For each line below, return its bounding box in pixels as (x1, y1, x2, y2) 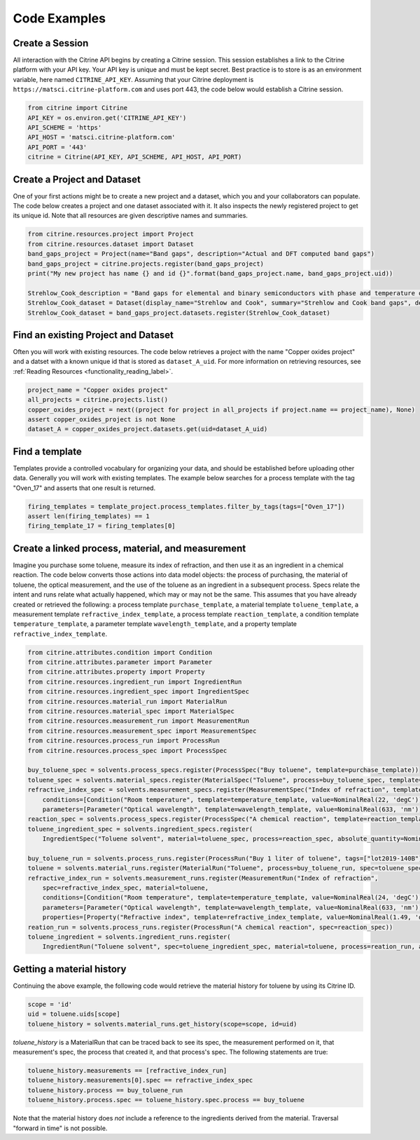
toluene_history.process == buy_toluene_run (27, 1086, 183, 1094)
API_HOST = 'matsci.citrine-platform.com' (27, 133, 176, 142)
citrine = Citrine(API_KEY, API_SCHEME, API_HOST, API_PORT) (27, 153, 242, 161)
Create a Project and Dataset (13, 173, 141, 185)
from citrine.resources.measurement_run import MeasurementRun (27, 717, 250, 725)
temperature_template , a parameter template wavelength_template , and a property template (13, 620, 297, 628)
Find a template (13, 445, 82, 457)
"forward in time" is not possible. (13, 1124, 108, 1132)
